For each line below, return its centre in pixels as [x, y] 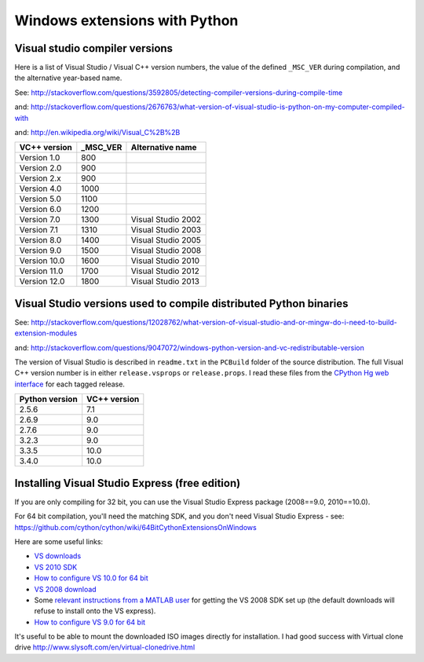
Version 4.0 [40, 188]
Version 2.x [40, 178]
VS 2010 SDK [56, 567]
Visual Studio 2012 [165, 271]
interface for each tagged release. [70, 384]
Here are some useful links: [59, 541]
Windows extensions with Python [126, 20]
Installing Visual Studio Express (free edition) [128, 483]
